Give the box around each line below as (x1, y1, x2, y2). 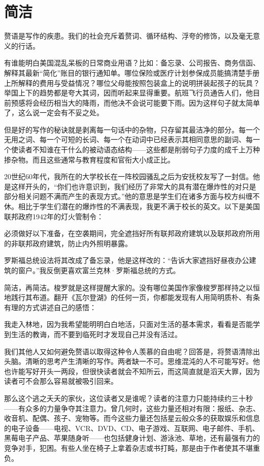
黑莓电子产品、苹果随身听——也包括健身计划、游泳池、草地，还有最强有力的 (4, 432, 260, 443)
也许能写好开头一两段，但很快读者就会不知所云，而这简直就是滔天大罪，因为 (4, 365, 260, 376)
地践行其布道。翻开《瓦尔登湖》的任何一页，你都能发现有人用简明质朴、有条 (4, 292, 260, 303)
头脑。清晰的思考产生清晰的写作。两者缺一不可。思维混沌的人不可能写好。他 (4, 356, 260, 367)
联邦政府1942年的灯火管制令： (4, 211, 104, 221)
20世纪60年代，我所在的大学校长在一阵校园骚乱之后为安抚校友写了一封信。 (4, 171, 253, 182)
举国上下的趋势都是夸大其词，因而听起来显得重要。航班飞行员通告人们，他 (4, 87, 253, 98)
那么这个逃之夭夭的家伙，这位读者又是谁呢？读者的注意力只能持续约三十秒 (4, 392, 253, 403)
